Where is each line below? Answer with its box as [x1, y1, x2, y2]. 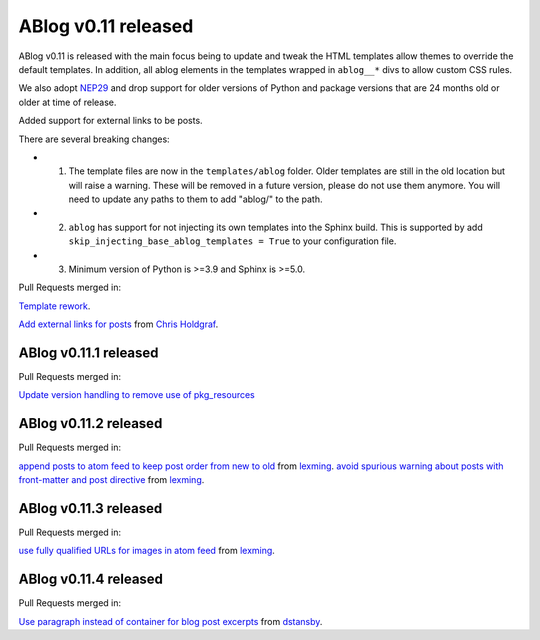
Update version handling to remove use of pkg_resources [18, 389, 255, 401]
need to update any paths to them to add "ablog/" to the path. [68, 193, 323, 205]
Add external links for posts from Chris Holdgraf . [18, 318, 219, 330]
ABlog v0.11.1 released [18, 345, 159, 361]
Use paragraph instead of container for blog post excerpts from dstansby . [18, 615, 323, 627]
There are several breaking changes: [18, 133, 170, 145]
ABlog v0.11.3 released [18, 500, 163, 517]
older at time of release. [18, 96, 117, 108]
